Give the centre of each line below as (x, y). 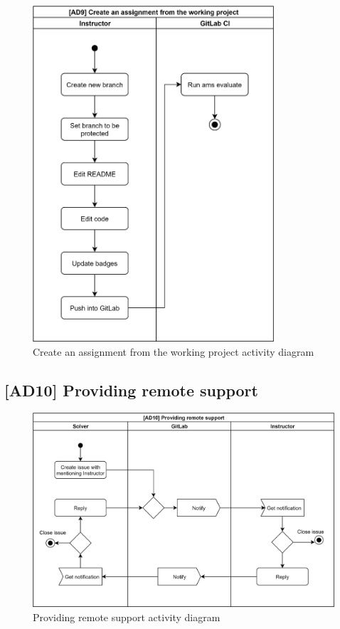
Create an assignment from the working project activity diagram (174, 351)
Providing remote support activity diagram (127, 617)
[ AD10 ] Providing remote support (131, 390)
